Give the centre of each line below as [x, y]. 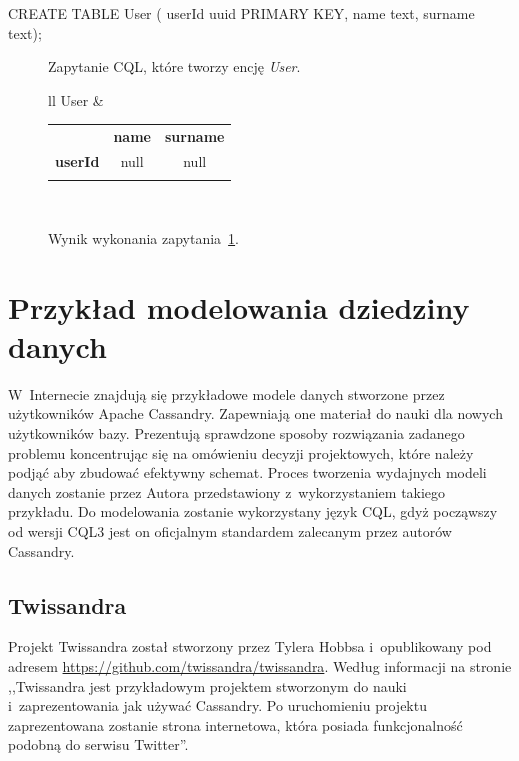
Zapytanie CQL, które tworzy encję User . [174, 66]
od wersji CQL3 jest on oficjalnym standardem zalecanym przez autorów [230, 530]
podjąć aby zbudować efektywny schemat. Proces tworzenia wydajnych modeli [247, 472]
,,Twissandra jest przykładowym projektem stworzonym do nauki [207, 685]
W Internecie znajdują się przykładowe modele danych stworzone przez [226, 393]
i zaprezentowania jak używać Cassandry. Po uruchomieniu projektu [217, 705]
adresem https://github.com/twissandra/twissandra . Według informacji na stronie [260, 665]
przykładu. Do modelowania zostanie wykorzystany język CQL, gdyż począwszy [253, 511]
